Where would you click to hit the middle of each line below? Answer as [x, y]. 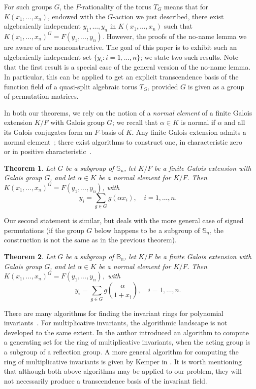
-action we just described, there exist [168, 16]
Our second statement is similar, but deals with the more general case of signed [124, 220]
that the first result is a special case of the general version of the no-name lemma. [127, 67]
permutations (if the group [44, 230]
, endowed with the [76, 16]
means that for [186, 6]
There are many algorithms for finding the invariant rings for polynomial [114, 313]
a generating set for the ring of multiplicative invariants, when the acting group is [127, 342]
